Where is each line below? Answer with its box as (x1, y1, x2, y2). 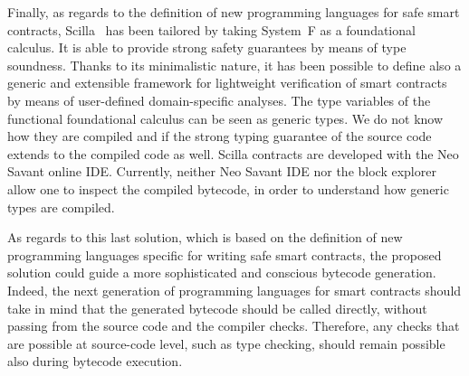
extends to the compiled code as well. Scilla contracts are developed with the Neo (7, 144, 459, 163)
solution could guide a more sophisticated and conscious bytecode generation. (7, 263, 436, 282)
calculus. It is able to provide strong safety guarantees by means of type (7, 38, 407, 57)
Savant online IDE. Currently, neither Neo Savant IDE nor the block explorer (7, 162, 436, 181)
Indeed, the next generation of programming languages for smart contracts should (7, 280, 462, 299)
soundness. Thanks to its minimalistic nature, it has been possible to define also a (7, 55, 462, 74)
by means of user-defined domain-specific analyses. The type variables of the (7, 90, 431, 109)
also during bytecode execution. (7, 352, 183, 371)
